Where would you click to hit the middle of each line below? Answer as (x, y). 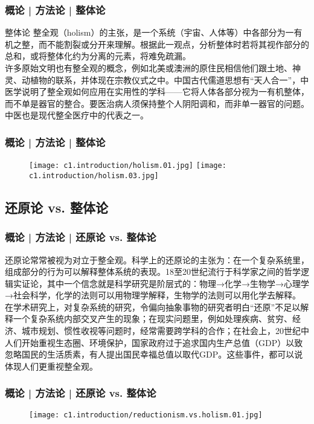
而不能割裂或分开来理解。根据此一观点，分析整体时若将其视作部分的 (174, 44)
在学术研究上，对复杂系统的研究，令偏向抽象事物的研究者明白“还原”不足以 (153, 307)
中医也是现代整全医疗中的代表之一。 (77, 115)
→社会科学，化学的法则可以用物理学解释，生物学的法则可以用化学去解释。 (153, 295)
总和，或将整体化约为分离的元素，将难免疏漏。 (98, 56)
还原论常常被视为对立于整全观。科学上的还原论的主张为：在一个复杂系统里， (157, 259)
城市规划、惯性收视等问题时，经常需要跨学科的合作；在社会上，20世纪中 (165, 331)
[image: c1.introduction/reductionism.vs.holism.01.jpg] (146, 415)
